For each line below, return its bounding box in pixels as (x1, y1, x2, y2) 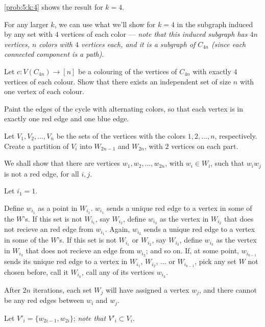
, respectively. (214, 130, 257, 141)
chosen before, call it (4, 266, 68, 277)
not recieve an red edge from (4, 224, 93, 234)
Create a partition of (4, 140, 69, 151)
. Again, (105, 224, 130, 234)
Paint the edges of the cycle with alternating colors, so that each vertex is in (4, 103, 244, 114)
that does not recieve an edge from (26, 245, 134, 256)
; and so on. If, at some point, (146, 245, 239, 256)
